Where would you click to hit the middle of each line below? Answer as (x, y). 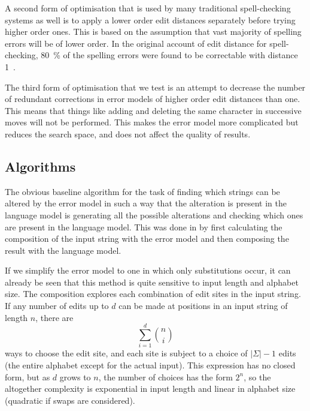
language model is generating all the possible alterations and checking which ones (154, 214)
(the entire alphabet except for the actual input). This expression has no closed (150, 364)
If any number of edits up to (57, 306)
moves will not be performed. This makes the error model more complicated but (152, 122)
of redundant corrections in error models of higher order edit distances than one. (153, 99)
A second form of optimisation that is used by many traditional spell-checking (148, 8)
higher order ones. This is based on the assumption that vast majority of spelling (153, 31)
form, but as (28, 376)
